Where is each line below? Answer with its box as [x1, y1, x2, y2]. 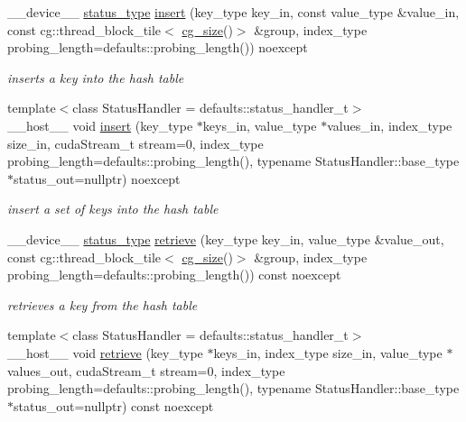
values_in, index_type [327, 115, 452, 134]
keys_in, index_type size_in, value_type [213, 343, 443, 362]
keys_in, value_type [202, 115, 317, 134]
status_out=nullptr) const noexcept [14, 396, 214, 415]
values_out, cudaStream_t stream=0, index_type [7, 361, 285, 380]
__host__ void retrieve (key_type [7, 343, 203, 362]
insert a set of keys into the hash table [7, 199, 219, 218]
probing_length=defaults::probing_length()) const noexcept [7, 265, 341, 284]
